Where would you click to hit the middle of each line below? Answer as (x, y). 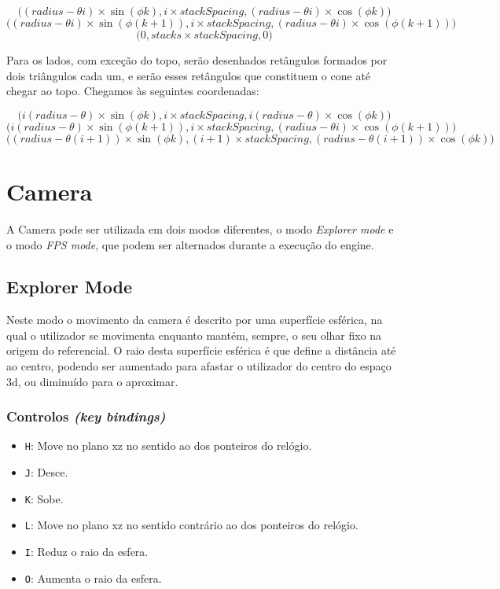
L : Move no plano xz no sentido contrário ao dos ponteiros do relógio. (191, 525)
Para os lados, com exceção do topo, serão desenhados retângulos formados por (197, 60)
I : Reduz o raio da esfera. (86, 552)
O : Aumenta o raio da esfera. (93, 578)
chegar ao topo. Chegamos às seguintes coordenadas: (133, 91)
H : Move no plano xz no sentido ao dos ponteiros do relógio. (168, 445)
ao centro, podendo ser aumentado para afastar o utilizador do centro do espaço (199, 366)
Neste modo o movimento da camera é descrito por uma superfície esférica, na (195, 320)
